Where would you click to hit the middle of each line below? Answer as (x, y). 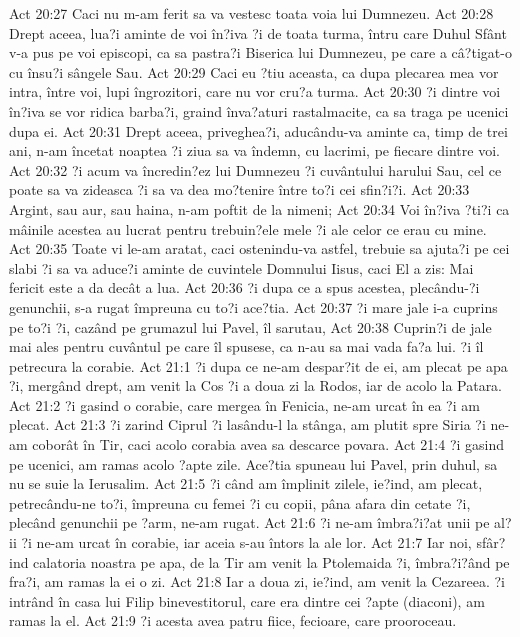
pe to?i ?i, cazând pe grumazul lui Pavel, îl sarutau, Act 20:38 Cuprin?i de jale (250, 326)
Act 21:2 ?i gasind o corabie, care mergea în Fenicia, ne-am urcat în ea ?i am (244, 404)
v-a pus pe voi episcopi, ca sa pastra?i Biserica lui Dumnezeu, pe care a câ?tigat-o (260, 52)
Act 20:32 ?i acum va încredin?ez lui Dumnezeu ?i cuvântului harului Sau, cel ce (255, 169)
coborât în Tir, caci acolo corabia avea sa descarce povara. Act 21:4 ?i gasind (268, 444)
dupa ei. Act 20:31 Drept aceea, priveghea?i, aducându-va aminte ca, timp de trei (258, 130)
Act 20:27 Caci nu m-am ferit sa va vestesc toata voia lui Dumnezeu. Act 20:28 (251, 13)
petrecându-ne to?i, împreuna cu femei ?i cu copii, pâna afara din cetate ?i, (240, 502)
